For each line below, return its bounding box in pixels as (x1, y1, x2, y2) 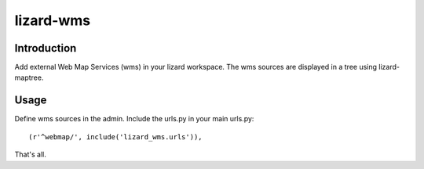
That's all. (14, 149, 46, 160)
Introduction (14, 41, 77, 55)
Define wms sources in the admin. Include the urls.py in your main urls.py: (14, 114, 254, 124)
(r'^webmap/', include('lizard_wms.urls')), (28, 132, 203, 141)
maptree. (14, 73, 44, 82)
